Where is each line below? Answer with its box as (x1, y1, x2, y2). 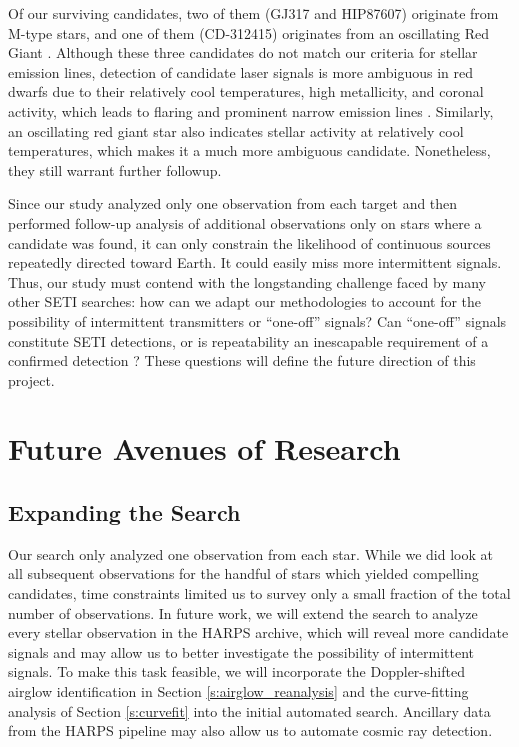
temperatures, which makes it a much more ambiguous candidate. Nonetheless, (8, 140, 491, 161)
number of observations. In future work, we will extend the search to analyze (8, 602, 478, 623)
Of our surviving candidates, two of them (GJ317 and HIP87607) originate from (8, 3, 499, 23)
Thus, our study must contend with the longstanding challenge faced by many (8, 271, 486, 292)
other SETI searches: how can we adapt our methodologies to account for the (8, 291, 482, 312)
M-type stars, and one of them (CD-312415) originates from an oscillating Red (8, 22, 490, 43)
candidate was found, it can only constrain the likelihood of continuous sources (8, 232, 491, 253)
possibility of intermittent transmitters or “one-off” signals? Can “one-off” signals (8, 310, 507, 331)
